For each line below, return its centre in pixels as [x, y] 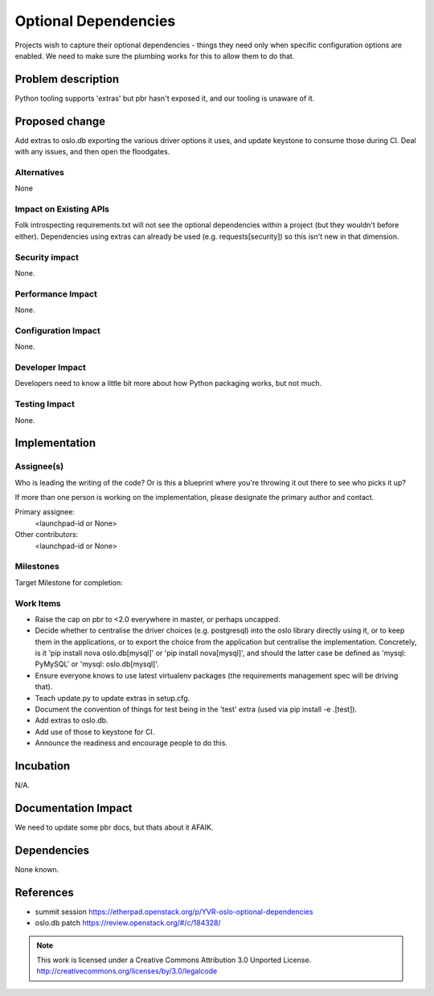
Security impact [47, 257]
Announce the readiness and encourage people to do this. [131, 743]
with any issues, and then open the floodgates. [92, 152]
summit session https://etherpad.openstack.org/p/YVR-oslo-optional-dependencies [174, 912]
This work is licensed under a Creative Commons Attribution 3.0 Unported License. [174, 960]
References [44, 892]
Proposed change [60, 121]
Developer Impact [50, 367]
